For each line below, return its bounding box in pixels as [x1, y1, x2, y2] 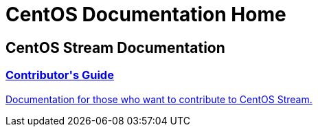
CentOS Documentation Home [5, 3, 286, 26]
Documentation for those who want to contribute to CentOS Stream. [5, 93, 313, 105]
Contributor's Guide [5, 68, 114, 82]
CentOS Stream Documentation [5, 38, 225, 56]
